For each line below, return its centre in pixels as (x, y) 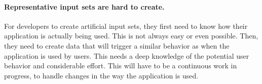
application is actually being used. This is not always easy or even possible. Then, (131, 36)
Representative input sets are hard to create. (84, 6)
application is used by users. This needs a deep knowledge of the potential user (127, 55)
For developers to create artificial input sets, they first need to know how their (126, 26)
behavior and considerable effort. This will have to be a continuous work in (121, 66)
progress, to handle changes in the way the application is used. (101, 75)
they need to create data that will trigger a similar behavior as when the (117, 45)
